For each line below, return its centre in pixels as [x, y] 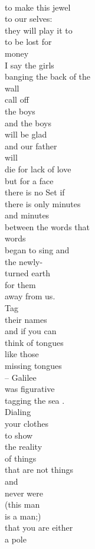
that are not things [39, 470]
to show [19, 435]
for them [20, 284]
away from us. [30, 296]
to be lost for [28, 42]
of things [21, 458]
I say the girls [30, 65]
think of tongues [34, 342]
